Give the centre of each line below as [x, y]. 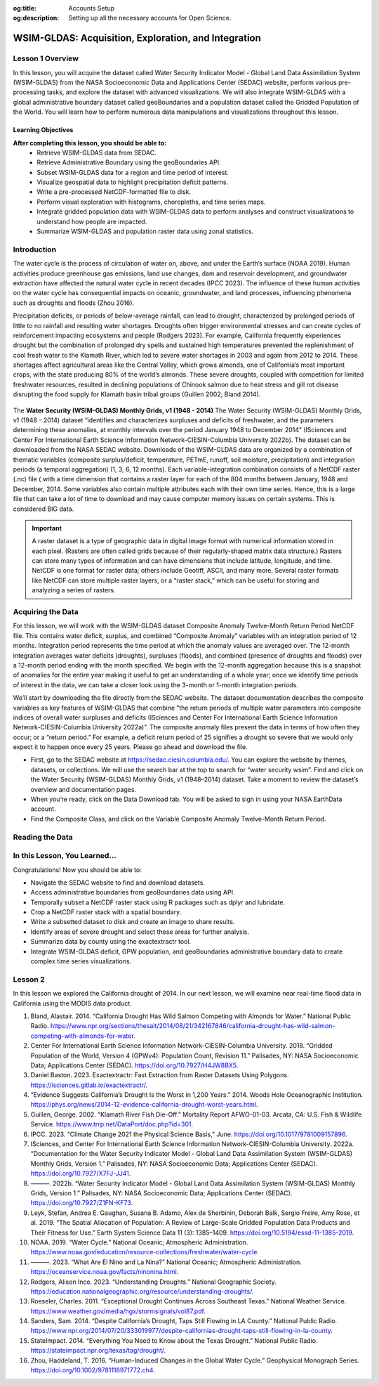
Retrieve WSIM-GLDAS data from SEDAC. [97, 152]
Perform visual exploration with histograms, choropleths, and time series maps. [151, 202]
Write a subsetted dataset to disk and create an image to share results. [133, 922]
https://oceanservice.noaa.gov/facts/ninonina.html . [105, 1272]
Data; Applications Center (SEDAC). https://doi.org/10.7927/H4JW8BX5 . [134, 1065]
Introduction [34, 249]
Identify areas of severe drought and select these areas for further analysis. [140, 932]
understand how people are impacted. [92, 221]
